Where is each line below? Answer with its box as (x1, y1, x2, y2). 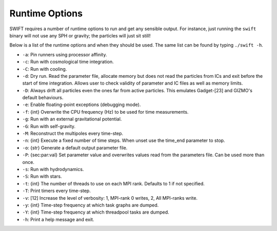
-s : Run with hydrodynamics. (22, 166, 84, 172)
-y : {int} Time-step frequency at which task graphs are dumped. (22, 202, 159, 208)
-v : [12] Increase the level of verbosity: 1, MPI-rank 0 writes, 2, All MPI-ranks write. (22, 195, 197, 201)
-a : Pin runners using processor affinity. (22, 51, 107, 57)
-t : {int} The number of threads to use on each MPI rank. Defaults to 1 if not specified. (22, 180, 205, 186)
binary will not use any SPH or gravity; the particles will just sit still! (9, 32, 151, 38)
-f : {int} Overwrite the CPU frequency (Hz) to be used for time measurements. (22, 109, 189, 115)
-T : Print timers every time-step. (22, 187, 91, 194)
